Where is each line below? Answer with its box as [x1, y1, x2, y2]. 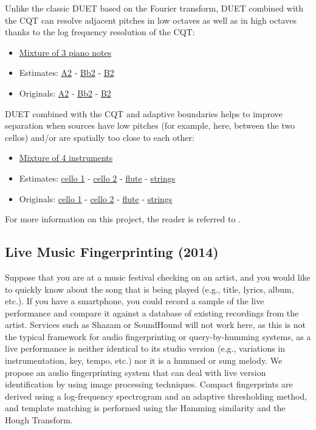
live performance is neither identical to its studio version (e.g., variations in [5, 342, 286, 355]
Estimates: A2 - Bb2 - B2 [19, 66, 114, 79]
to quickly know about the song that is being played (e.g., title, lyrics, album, [5, 282, 294, 295]
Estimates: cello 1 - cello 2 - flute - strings [19, 171, 176, 184]
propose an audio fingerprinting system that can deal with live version [5, 366, 266, 378]
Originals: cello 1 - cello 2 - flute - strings [19, 192, 173, 205]
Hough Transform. [5, 414, 73, 426]
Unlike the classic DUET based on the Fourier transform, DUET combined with [5, 2, 304, 14]
